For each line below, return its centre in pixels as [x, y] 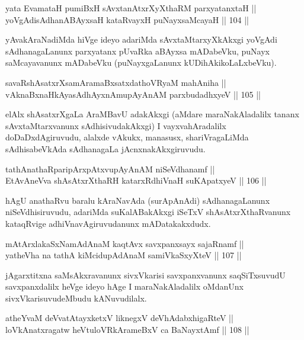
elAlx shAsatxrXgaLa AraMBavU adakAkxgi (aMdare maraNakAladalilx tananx [152, 114]
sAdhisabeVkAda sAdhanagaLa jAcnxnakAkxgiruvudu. [105, 148]
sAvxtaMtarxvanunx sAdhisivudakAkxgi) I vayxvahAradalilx [116, 125]
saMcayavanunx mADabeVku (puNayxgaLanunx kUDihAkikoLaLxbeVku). [141, 62]
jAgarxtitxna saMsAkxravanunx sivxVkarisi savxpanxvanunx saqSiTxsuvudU [145, 275]
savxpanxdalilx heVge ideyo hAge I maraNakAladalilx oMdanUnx [124, 286]
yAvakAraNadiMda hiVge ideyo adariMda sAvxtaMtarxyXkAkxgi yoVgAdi [141, 39]
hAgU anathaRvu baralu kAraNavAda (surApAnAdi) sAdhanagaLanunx [138, 200]
